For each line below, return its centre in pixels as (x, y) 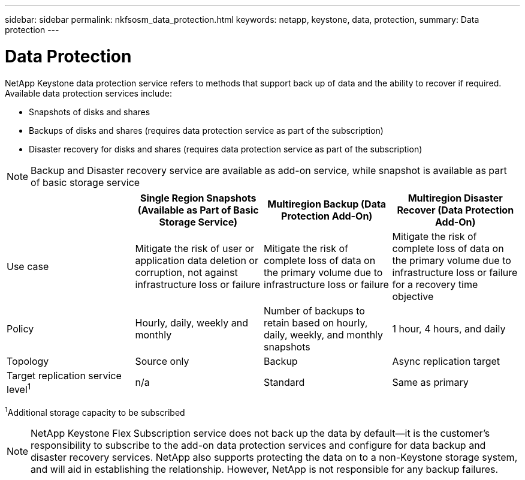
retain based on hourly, (316, 322)
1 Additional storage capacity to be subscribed (95, 411)
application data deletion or (197, 260)
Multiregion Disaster (455, 198)
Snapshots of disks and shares (90, 112)
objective (413, 296)
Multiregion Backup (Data (327, 204)
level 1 (19, 388)
